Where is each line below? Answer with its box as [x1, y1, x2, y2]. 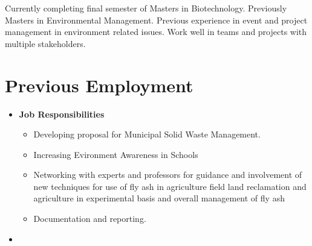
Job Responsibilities [19, 107, 105, 120]
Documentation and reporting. [33, 212, 146, 225]
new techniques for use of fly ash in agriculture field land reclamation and [33, 180, 307, 192]
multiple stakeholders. [5, 37, 86, 49]
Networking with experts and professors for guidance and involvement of [33, 168, 302, 181]
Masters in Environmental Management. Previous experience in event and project [5, 13, 308, 26]
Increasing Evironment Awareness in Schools [33, 148, 198, 160]
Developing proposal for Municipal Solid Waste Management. [33, 128, 261, 140]
